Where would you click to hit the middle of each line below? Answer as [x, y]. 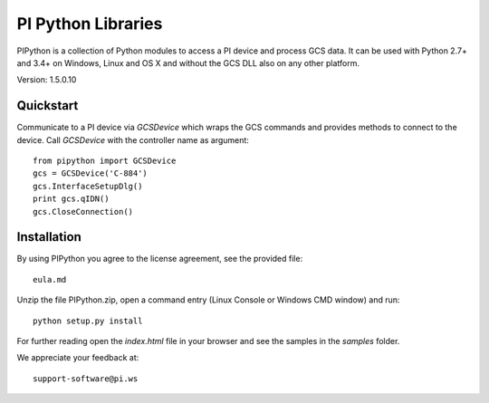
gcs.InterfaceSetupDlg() [88, 186]
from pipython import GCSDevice [105, 161]
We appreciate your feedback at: [78, 358]
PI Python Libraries [90, 24]
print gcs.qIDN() [71, 199]
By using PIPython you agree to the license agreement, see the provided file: [160, 259]
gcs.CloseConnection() [83, 211]
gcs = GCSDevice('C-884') [91, 173]
